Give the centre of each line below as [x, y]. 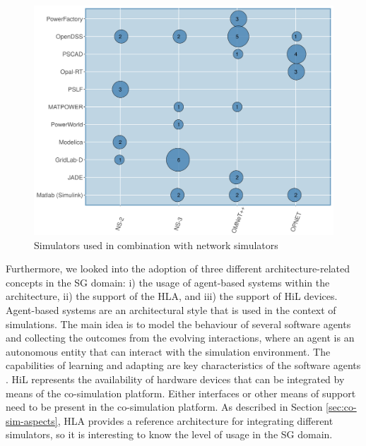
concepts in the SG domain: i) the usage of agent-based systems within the [168, 282]
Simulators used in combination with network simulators [156, 245]
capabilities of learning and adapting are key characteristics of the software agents [183, 365]
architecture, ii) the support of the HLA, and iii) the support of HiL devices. [172, 296]
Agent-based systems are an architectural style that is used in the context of [171, 310]
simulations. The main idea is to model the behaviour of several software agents [178, 324]
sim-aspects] [32, 420]
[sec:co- [341, 407]
